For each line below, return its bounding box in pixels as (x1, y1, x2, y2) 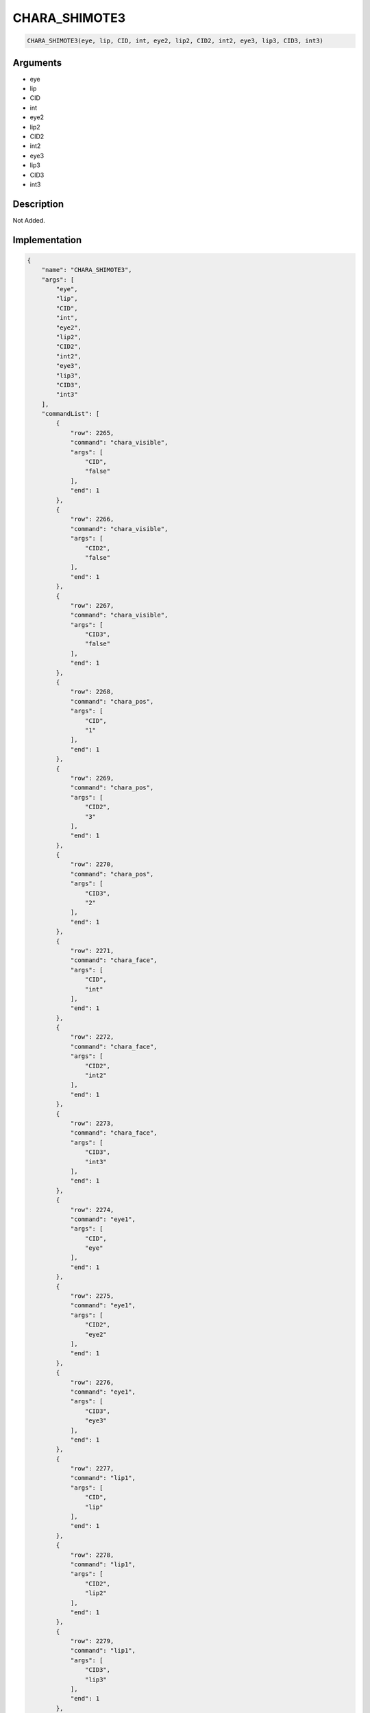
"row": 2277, (70, 1465, 114, 1472)
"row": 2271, (70, 946, 114, 954)
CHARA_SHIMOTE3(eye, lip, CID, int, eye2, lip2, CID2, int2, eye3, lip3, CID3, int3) (27, 37, 323, 45)
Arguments (12, 57, 62, 69)
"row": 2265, (70, 429, 114, 436)
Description (12, 198, 64, 210)
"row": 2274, (70, 1206, 114, 1213)
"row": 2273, (70, 1120, 114, 1127)
